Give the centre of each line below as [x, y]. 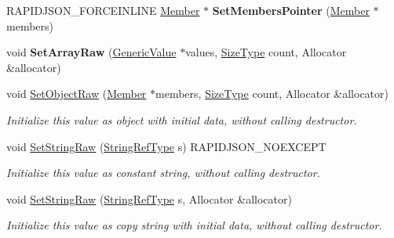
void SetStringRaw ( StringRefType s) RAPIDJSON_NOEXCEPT [166, 146]
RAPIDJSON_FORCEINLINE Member [103, 10]
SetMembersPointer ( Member [291, 10]
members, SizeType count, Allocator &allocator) [272, 94]
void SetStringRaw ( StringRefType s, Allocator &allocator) [149, 198]
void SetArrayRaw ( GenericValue [91, 52]
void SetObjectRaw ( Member [77, 94]
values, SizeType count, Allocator [266, 52]
